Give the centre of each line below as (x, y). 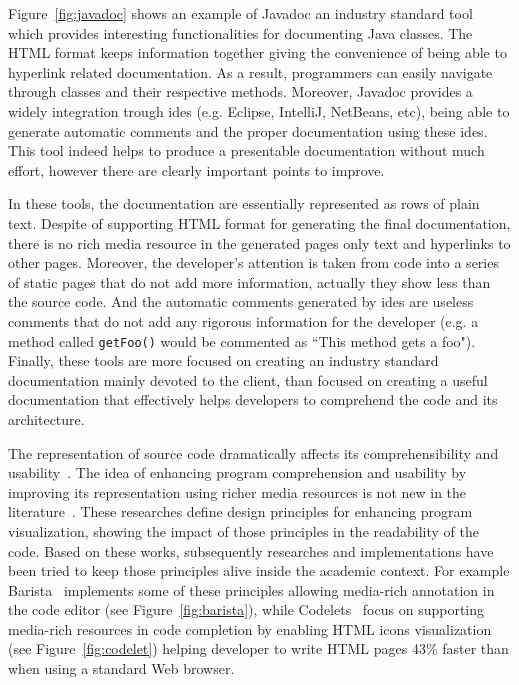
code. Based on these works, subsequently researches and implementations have (251, 550)
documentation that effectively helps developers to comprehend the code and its (253, 399)
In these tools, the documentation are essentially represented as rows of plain (244, 203)
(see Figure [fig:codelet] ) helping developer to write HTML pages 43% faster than (258, 648)
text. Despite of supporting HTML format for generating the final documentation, (259, 222)
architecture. (46, 418)
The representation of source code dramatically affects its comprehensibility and (253, 452)
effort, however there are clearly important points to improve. (196, 169)
